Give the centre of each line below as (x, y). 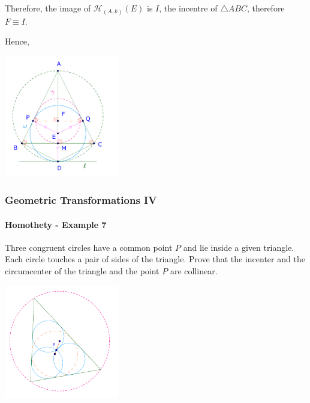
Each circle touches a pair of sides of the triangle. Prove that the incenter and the (155, 259)
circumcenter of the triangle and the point (82, 271)
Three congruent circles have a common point (89, 247)
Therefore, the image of (48, 8)
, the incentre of (188, 8)
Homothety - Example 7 (56, 224)
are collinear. (194, 271)
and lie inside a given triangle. (239, 247)
